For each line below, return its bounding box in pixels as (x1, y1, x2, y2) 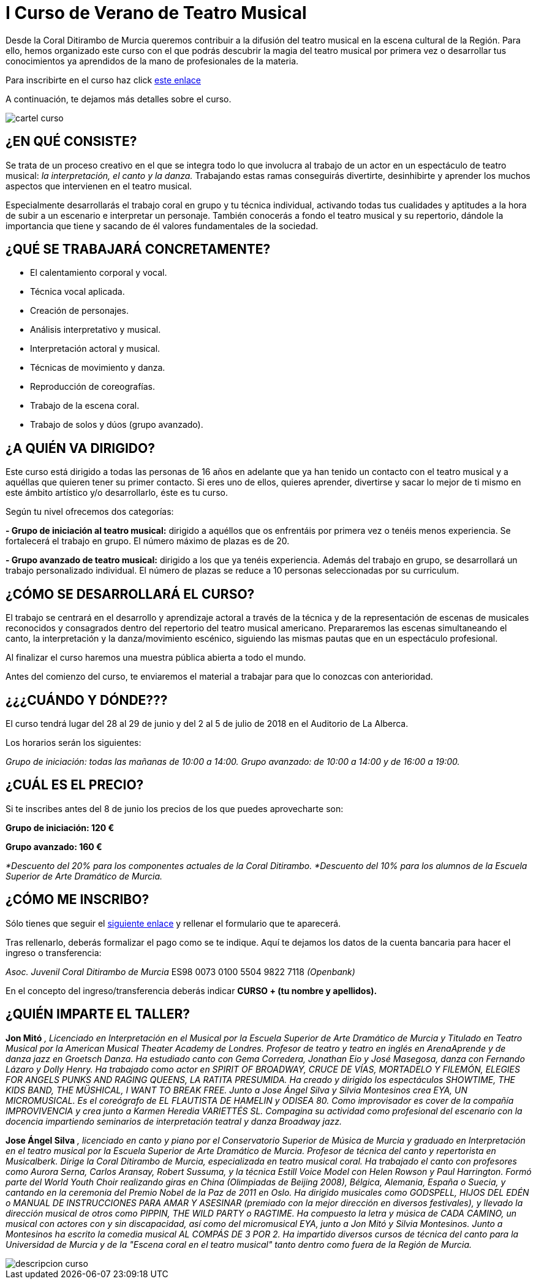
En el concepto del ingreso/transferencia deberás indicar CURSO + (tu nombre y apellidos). (6, 985, 377, 996)
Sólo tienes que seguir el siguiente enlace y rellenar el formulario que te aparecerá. (6, 917, 341, 929)
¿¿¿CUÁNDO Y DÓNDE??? (6, 692, 168, 708)
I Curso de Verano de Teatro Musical (6, 2, 307, 23)
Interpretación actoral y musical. (30, 343, 160, 354)
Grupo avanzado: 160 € (6, 841, 102, 852)
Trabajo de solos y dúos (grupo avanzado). (30, 419, 203, 430)
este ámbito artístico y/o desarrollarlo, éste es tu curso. (6, 487, 228, 498)
